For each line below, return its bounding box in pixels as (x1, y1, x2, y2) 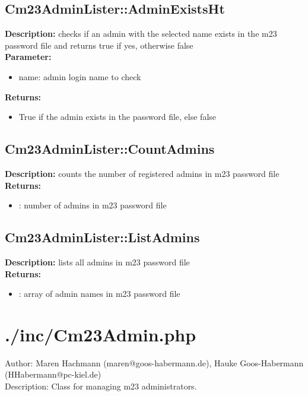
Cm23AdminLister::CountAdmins (5, 140, 215, 158)
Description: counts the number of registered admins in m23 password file (5, 167, 280, 179)
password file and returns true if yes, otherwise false (5, 39, 193, 51)
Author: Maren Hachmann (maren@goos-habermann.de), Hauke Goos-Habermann (5, 356, 304, 369)
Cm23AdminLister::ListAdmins (5, 228, 200, 246)
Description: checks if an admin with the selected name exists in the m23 (5, 27, 277, 40)
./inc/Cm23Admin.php (5, 322, 196, 346)
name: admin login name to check (18, 70, 141, 83)
